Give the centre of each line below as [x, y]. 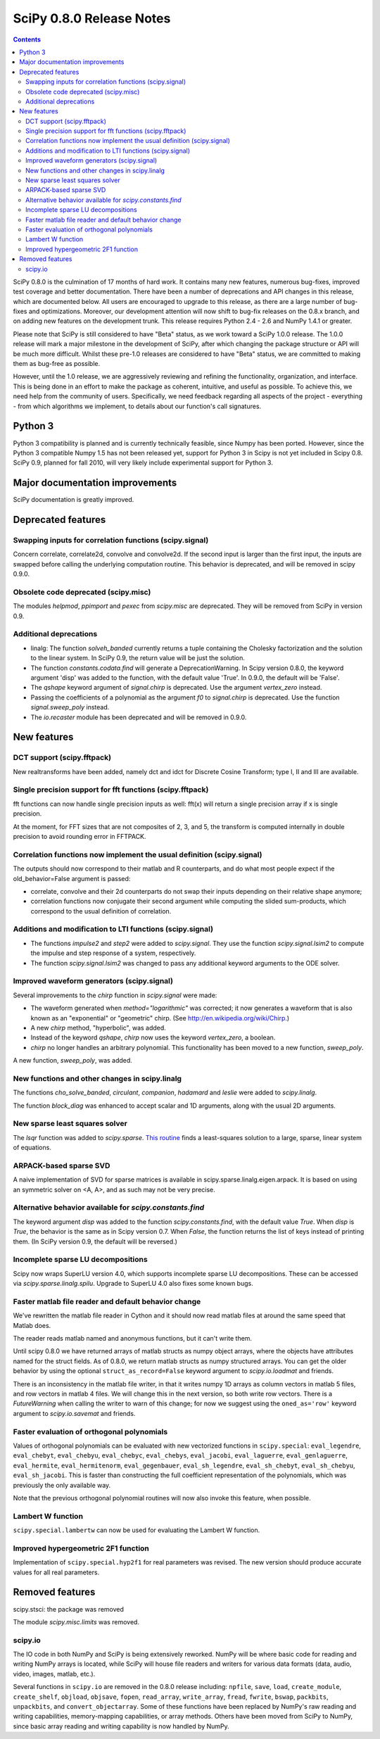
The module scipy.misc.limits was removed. [76, 1621]
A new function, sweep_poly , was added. [73, 1061]
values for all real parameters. [56, 1572]
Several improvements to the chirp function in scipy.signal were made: [115, 995]
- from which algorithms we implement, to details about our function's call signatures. [137, 406]
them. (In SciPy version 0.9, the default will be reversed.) [95, 1241]
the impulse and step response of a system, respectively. [113, 953]
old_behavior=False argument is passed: [72, 878]
